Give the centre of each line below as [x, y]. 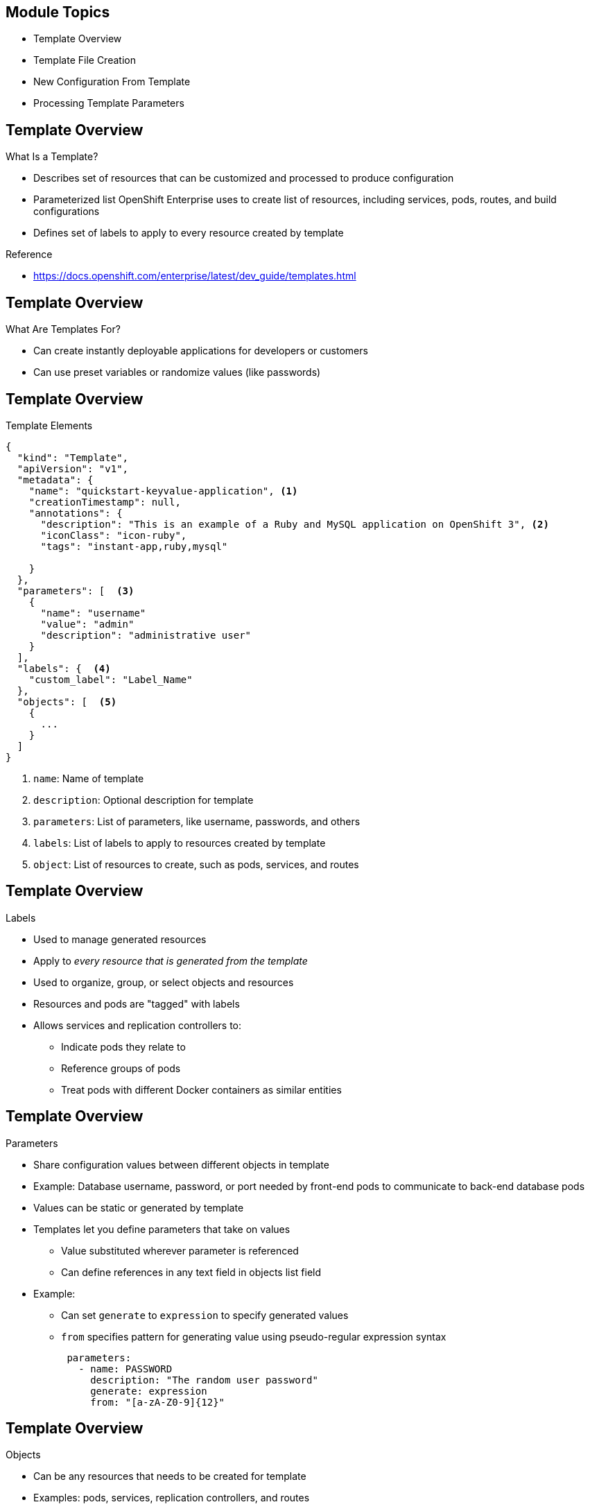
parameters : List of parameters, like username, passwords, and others [197, 821]
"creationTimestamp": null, [105, 502]
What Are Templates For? [63, 329]
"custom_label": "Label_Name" [111, 679]
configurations [67, 212]
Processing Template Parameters [109, 103]
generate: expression [149, 1391]
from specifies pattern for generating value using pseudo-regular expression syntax [254, 1336]
